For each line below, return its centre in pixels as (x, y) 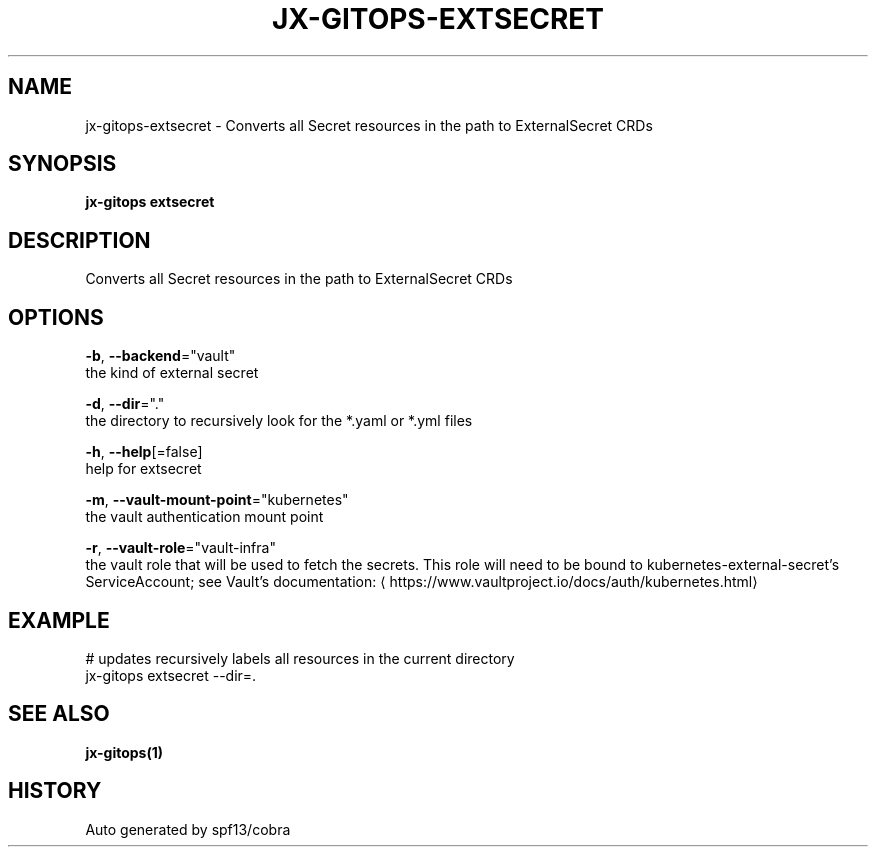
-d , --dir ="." (125, 404)
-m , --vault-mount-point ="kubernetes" (217, 500)
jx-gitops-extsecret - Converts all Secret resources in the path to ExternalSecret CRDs (369, 125)
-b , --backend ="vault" (160, 356)
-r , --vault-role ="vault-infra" (180, 548)
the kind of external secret (172, 373)
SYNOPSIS (62, 164)
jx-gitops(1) (124, 752)
